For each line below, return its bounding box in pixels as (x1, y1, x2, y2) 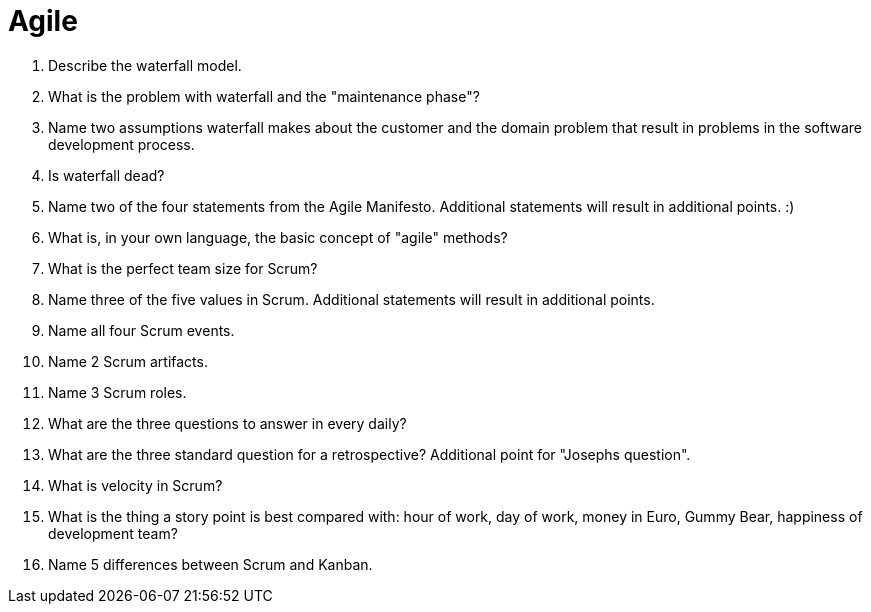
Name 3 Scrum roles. (48, 383, 187, 401)
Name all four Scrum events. (48, 321, 235, 339)
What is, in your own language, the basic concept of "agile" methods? (48, 228, 508, 246)
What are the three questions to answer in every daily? (48, 414, 407, 432)
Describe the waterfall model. (48, 56, 242, 74)
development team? (48, 524, 178, 542)
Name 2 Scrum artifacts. (48, 352, 208, 370)
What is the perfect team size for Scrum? (48, 259, 318, 277)
